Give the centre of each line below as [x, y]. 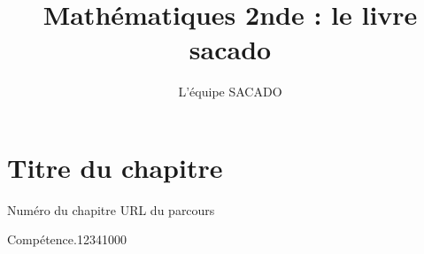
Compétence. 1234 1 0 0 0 [67, 239]
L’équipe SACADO [230, 92]
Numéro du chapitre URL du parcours [111, 209]
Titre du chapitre [115, 167]
